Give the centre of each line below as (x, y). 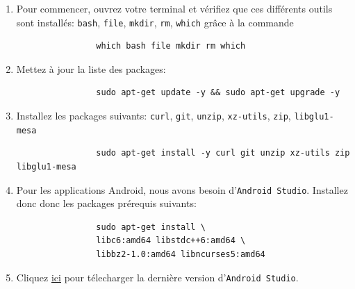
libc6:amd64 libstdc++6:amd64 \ (171, 241)
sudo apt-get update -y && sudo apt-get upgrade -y (218, 93)
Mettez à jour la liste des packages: (91, 68)
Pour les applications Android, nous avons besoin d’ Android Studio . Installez (182, 189)
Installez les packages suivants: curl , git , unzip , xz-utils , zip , (154, 116)
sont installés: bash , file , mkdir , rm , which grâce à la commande (155, 22)
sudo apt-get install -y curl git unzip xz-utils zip (223, 153)
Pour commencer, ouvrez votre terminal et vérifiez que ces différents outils (174, 8)
